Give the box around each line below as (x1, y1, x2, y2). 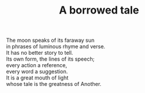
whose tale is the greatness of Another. (6, 81, 102, 88)
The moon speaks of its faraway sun (6, 36, 95, 44)
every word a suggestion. (6, 68, 68, 75)
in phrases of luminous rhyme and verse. (6, 43, 106, 50)
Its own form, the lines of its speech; (6, 55, 95, 62)
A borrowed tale (58, 4, 140, 17)
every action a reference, (6, 62, 67, 69)
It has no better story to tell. (6, 49, 74, 57)
